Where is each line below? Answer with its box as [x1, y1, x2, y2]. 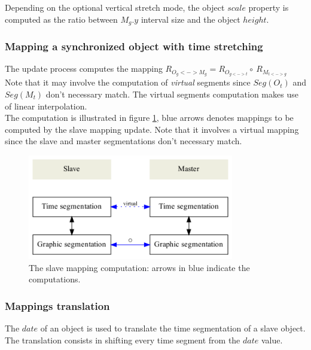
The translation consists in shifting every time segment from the [5, 333, 240, 346]
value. [261, 333, 283, 346]
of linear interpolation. [5, 99, 87, 112]
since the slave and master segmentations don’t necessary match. [5, 135, 242, 147]
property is [248, 1, 289, 13]
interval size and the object [141, 13, 240, 25]
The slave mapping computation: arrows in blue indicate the [29, 261, 250, 273]
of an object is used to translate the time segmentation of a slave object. [40, 322, 306, 334]
